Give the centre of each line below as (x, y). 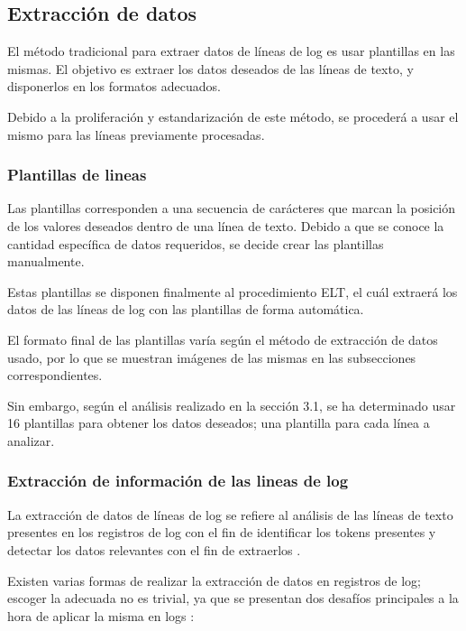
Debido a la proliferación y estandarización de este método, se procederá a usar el (233, 116)
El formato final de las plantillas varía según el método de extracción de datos (223, 339)
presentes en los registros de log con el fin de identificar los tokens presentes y (222, 532)
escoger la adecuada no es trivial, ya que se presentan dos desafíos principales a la (233, 598)
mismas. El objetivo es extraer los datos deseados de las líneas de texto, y (210, 68)
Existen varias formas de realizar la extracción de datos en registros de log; (215, 580)
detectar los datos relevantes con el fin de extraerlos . (154, 549)
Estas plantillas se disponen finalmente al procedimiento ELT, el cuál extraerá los (233, 291)
